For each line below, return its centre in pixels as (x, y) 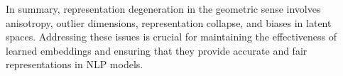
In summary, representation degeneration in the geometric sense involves (163, 9)
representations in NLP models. (75, 64)
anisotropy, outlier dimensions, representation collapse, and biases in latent (169, 22)
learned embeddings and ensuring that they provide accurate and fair (157, 50)
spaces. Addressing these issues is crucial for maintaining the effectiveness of (171, 37)
